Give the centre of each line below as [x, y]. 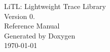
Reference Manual [32, 26]
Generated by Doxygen [40, 35]
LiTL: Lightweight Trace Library [55, 6]
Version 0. [20, 16]
